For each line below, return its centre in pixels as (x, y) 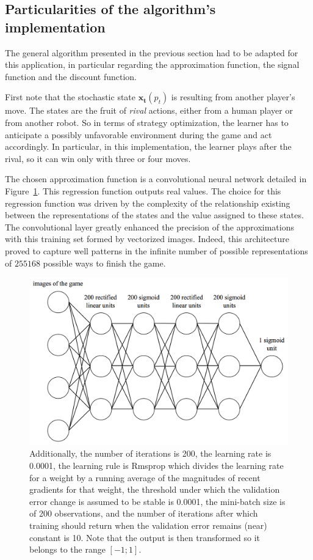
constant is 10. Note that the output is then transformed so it (145, 537)
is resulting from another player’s (233, 97)
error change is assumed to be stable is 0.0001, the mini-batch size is (157, 501)
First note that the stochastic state (70, 97)
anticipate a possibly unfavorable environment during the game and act (139, 134)
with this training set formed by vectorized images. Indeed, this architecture (147, 239)
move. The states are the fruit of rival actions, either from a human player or (149, 110)
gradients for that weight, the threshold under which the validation (155, 489)
